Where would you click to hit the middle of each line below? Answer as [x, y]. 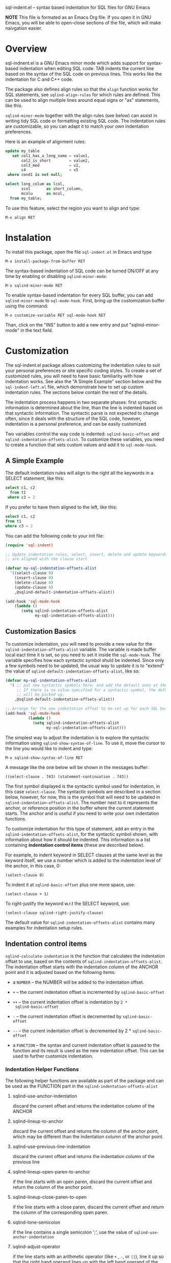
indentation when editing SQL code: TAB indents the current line [87, 68]
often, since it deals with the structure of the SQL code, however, [73, 418]
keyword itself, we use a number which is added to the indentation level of [83, 860]
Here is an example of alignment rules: [46, 141]
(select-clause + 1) [27, 894]
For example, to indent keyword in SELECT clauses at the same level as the [84, 855]
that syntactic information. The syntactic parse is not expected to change [82, 413]
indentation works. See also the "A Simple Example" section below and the [83, 381]
